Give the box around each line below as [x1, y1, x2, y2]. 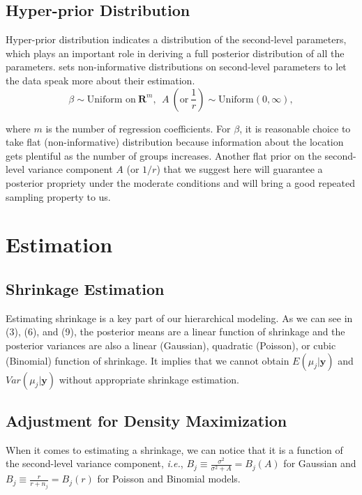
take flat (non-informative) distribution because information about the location [6, 135, 344, 149]
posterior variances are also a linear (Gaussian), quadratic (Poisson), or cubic [6, 337, 336, 352]
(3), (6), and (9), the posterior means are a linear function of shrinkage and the [6, 324, 345, 339]
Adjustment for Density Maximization [6, 409, 287, 431]
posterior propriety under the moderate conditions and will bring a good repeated [6, 175, 356, 190]
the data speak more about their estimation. [6, 73, 195, 87]
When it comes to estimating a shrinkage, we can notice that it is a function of [6, 442, 343, 457]
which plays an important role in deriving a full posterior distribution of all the [6, 45, 345, 60]
